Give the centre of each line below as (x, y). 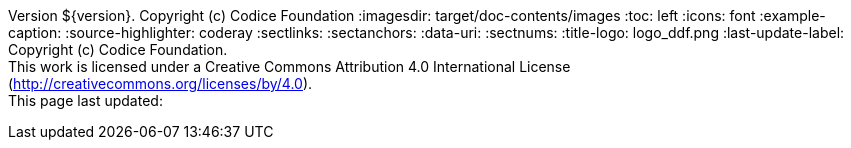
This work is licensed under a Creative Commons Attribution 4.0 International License (289, 66)
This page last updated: (85, 100)
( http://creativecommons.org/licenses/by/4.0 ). (160, 83)
